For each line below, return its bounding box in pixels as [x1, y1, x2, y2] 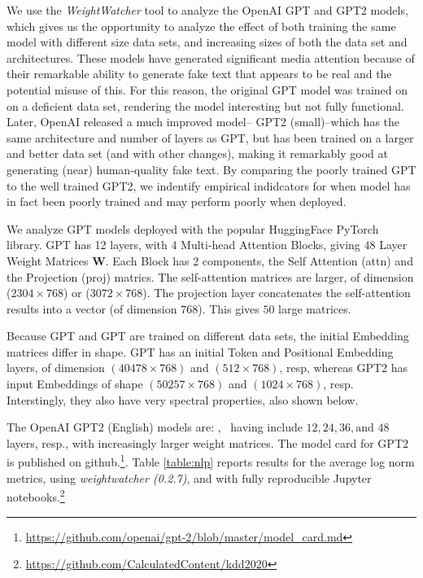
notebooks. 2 [7, 486, 65, 505]
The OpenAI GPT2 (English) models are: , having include [7, 418, 303, 436]
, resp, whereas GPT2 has [279, 359, 408, 376]
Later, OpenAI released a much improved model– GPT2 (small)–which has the [7, 113, 400, 130]
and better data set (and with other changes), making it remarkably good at [7, 145, 388, 162]
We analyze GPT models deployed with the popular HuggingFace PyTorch [7, 220, 379, 237]
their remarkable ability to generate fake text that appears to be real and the [7, 65, 392, 82]
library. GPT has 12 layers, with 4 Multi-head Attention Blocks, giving [7, 236, 360, 253]
